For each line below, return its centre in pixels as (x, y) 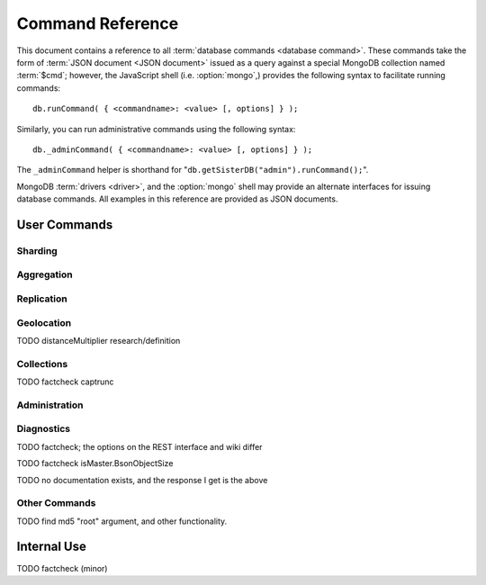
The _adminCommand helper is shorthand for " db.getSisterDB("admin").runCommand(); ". (193, 170)
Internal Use (52, 547)
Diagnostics (44, 429)
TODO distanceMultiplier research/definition (99, 340)
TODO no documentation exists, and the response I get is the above (142, 480)
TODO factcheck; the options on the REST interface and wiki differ (139, 446)
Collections (42, 364)
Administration (50, 405)
